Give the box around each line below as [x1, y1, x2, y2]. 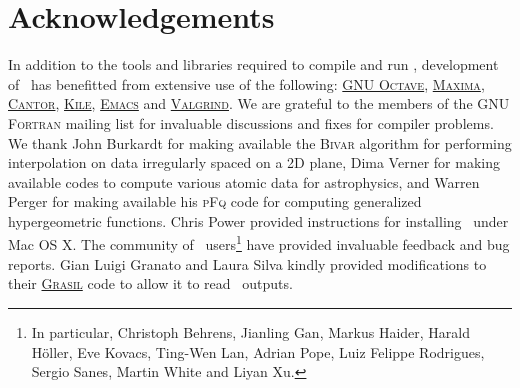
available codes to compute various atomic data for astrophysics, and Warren [8, 171, 480, 192]
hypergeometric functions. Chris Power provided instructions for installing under [8, 210, 509, 231]
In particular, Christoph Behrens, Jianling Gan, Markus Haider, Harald [31, 321, 470, 342]
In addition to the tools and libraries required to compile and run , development [8, 54, 499, 75]
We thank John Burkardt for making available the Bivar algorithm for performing [8, 132, 512, 153]
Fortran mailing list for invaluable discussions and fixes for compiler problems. [8, 112, 494, 133]
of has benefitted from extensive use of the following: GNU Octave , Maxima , [8, 73, 485, 94]
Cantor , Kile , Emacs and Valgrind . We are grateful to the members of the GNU [8, 93, 510, 114]
